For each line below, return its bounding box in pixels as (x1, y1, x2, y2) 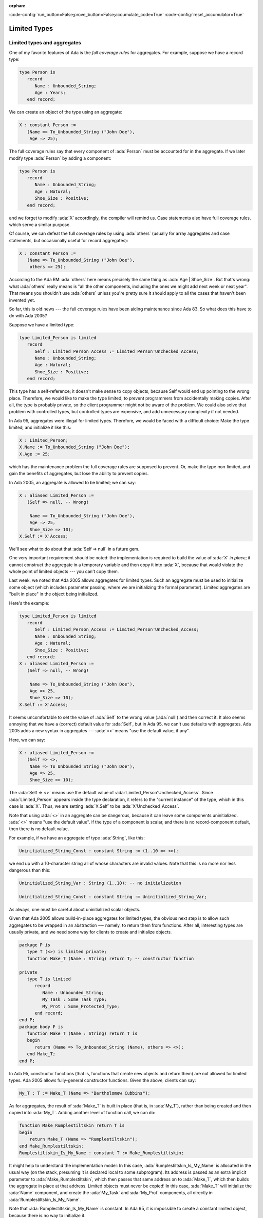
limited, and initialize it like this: (9, 424, 72, 431)
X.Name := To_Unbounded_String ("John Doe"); (19, 444, 130, 450)
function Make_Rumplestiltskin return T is (19, 1123, 125, 1128)
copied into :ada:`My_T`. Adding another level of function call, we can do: (9, 1110, 156, 1116)
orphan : (9, 3, 26, 8)
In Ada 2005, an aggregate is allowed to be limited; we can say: (9, 479, 136, 485)
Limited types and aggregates (9, 39, 81, 46)
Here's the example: (9, 600, 50, 606)
